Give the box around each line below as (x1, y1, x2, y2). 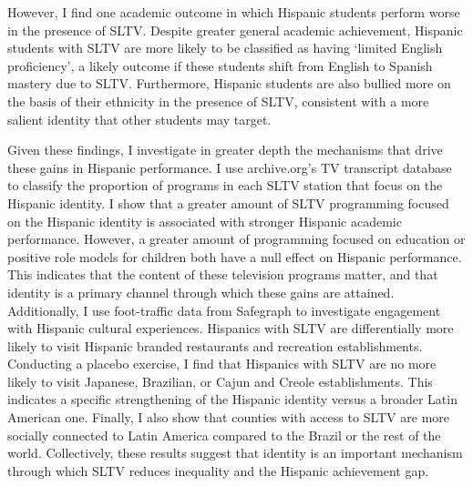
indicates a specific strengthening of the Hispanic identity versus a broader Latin (7, 390, 458, 409)
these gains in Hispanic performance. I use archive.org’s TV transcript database (7, 157, 452, 177)
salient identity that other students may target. (7, 109, 272, 128)
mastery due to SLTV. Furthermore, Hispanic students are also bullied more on (7, 74, 451, 93)
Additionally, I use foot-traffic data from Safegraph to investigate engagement (7, 300, 441, 319)
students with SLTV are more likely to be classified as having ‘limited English (7, 38, 443, 57)
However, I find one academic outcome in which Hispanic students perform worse (7, 3, 460, 21)
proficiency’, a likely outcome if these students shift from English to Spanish (7, 56, 433, 75)
